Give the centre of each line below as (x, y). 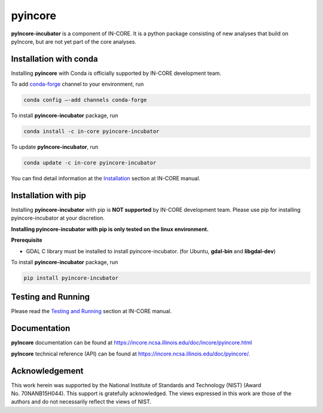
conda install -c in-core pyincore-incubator (92, 131)
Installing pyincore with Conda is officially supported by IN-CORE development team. (116, 73)
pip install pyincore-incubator (71, 278)
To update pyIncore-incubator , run (55, 147)
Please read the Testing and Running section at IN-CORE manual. (92, 311)
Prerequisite (27, 240)
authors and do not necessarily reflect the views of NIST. (81, 402)
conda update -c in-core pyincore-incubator (90, 163)
